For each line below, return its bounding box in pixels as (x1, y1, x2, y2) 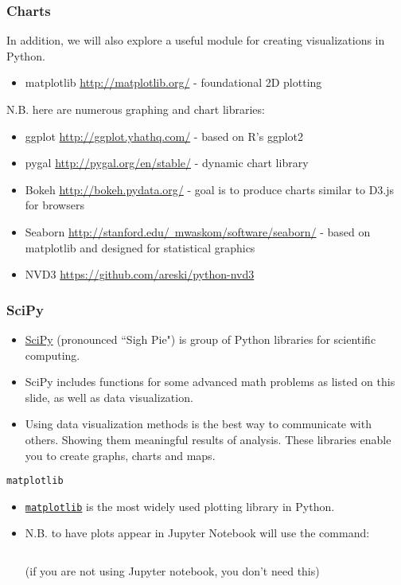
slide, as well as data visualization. (25, 388, 193, 405)
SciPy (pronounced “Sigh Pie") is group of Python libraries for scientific (25, 330, 376, 347)
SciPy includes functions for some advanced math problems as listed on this (25, 373, 395, 390)
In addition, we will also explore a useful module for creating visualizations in (6, 32, 385, 49)
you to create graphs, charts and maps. (25, 447, 216, 463)
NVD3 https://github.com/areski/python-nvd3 (25, 266, 255, 283)
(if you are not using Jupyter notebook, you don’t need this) (25, 563, 320, 579)
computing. (25, 346, 80, 363)
